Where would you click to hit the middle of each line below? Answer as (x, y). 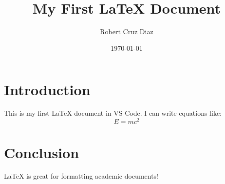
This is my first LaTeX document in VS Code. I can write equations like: (113, 113)
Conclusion (42, 153)
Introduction (47, 90)
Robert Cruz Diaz (127, 31)
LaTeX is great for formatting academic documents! (81, 176)
